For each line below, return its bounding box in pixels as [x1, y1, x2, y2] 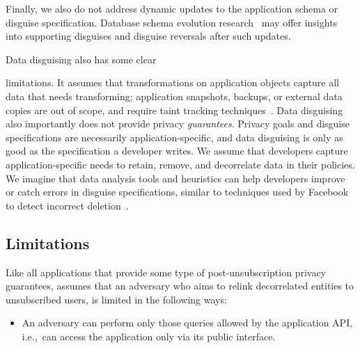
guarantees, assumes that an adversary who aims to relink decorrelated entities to [6, 278, 354, 293]
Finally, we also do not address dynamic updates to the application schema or [6, 1, 338, 15]
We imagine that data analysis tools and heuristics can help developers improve [6, 171, 345, 185]
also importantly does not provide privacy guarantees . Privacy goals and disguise [6, 116, 350, 131]
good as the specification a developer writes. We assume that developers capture [6, 143, 348, 158]
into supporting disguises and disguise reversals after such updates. [6, 29, 291, 43]
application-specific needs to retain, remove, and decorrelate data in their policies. [6, 157, 355, 171]
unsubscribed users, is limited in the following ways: [6, 292, 227, 306]
